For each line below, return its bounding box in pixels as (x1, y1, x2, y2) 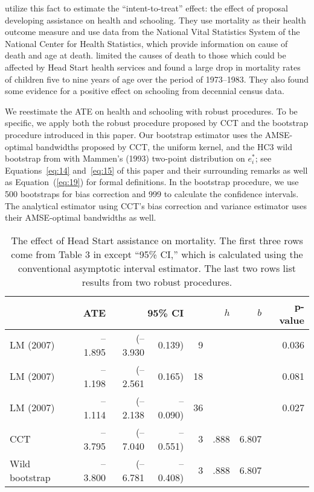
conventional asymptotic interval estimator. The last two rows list (18, 260, 296, 275)
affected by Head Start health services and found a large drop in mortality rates (5, 60, 301, 73)
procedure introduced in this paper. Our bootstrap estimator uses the (5, 128, 263, 140)
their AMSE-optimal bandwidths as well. (5, 211, 156, 224)
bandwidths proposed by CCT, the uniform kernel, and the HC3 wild (36, 140, 292, 153)
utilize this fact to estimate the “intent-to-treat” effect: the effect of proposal (5, 2, 288, 14)
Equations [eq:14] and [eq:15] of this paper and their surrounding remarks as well (5, 163, 308, 176)
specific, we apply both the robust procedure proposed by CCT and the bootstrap (5, 116, 309, 129)
